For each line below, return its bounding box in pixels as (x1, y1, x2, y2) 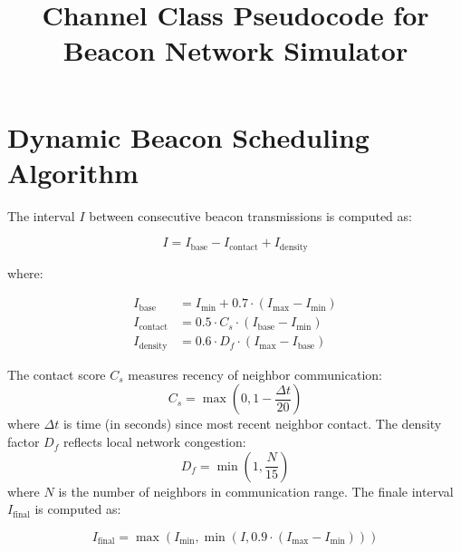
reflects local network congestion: (62, 432, 246, 451)
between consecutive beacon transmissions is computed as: (89, 206, 412, 225)
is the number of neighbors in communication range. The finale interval (58, 481, 454, 500)
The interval (7, 206, 75, 225)
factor (7, 432, 40, 451)
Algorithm (7, 153, 139, 190)
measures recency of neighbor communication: (128, 364, 382, 383)
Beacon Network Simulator (62, 32, 408, 69)
